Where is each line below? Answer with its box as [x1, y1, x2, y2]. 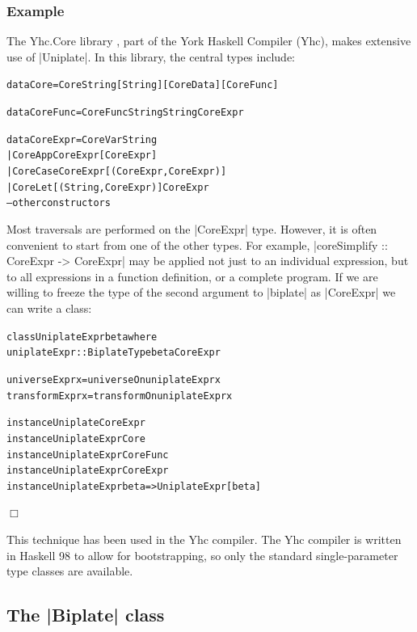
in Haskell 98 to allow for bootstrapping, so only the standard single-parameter [6, 546, 398, 563]
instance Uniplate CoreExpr [6, 417, 145, 429]
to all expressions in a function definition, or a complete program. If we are [6, 268, 378, 284]
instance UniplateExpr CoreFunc [6, 449, 169, 461]
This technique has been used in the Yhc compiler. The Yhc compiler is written [6, 531, 402, 548]
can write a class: [6, 299, 92, 316]
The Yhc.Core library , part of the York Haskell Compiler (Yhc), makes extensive [6, 32, 411, 49]
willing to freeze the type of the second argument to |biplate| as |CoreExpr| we [6, 284, 396, 301]
